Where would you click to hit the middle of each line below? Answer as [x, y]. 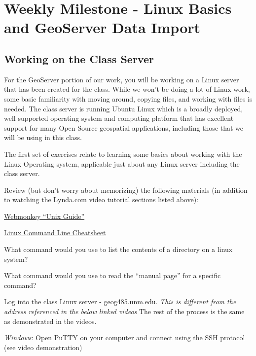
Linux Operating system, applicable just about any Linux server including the [122, 163]
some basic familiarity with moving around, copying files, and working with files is [128, 98]
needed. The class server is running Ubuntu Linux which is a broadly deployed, [124, 108]
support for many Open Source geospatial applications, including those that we [124, 127]
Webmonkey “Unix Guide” [44, 216]
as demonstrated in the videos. [50, 321]
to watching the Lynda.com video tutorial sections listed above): [101, 199]
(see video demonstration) [43, 347]
